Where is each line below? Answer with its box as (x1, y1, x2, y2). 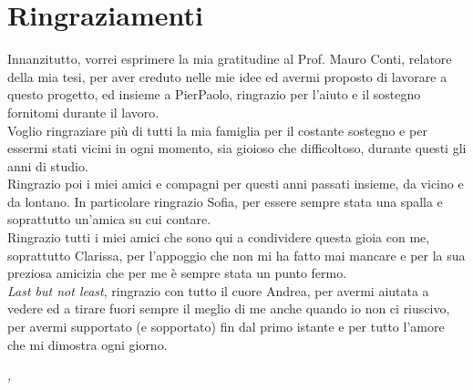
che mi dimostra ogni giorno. (7, 334, 168, 354)
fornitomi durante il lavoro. (7, 102, 159, 121)
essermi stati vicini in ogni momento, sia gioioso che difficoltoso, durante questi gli (7, 139, 467, 158)
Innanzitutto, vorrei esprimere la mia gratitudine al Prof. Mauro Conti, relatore (7, 49, 452, 68)
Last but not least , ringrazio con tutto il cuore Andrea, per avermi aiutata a (7, 281, 429, 300)
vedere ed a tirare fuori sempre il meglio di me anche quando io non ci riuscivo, (7, 299, 450, 318)
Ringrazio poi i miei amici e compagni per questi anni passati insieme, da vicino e (7, 174, 464, 193)
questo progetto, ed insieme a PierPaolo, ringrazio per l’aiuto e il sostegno (7, 85, 421, 104)
